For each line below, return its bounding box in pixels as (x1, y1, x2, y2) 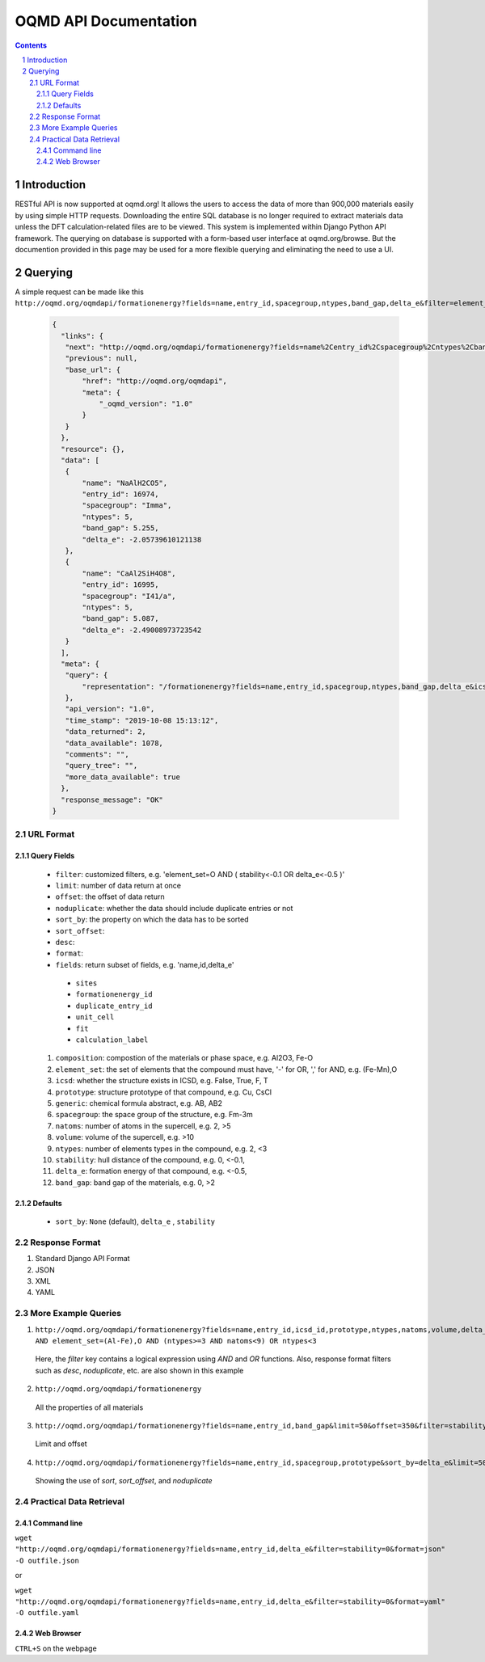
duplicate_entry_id (75, 1001, 153, 1010)
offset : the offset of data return (55, 892, 165, 901)
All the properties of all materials (35, 1403, 144, 1412)
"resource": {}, (61, 445, 125, 453)
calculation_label (75, 1036, 149, 1044)
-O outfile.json (15, 1556, 80, 1565)
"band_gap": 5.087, (82, 614, 159, 623)
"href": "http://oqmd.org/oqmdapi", (82, 377, 228, 386)
